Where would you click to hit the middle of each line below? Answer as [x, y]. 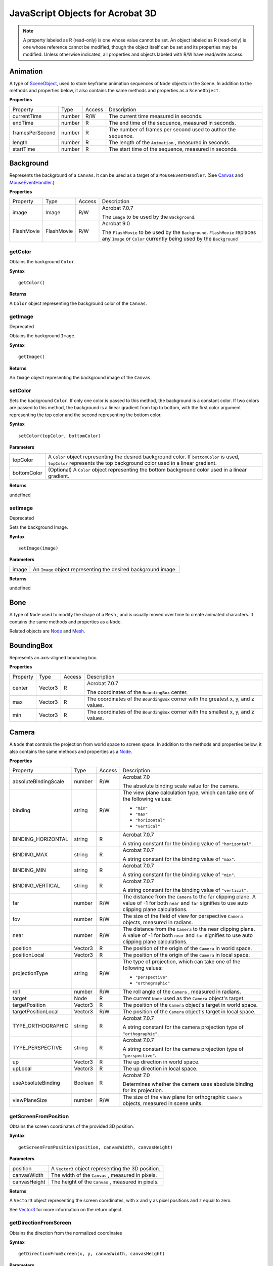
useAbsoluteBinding [36, 1083]
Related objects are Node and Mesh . [47, 631]
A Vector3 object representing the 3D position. [105, 1168]
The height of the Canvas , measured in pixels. [105, 1181]
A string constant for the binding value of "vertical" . [185, 890]
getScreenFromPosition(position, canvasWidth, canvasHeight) [96, 1147]
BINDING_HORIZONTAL [40, 839]
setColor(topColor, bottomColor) [60, 436]
